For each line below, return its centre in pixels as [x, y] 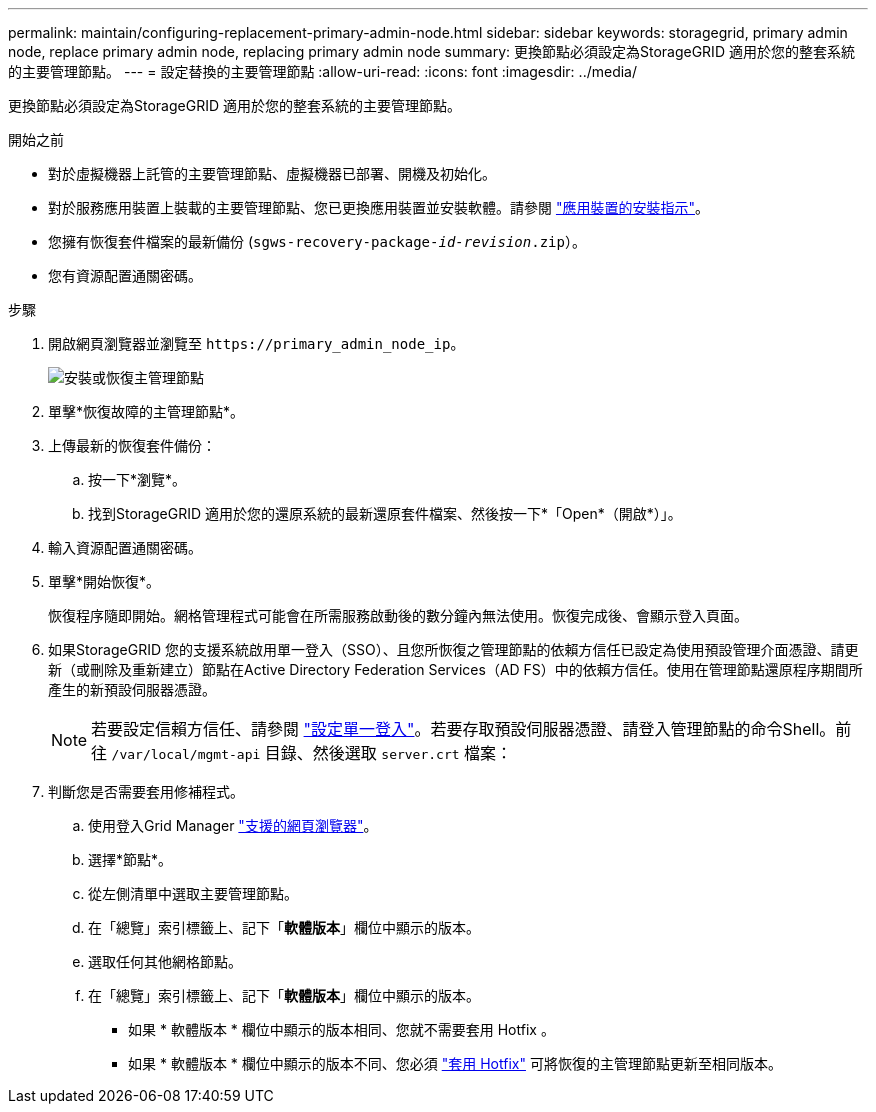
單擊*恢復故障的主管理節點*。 [146, 411]
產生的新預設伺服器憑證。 [132, 689]
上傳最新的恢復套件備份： [132, 445]
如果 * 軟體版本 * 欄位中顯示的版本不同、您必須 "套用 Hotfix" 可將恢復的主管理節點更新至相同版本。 [455, 1063]
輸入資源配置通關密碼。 [125, 547]
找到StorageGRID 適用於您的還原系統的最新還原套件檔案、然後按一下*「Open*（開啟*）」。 [385, 513]
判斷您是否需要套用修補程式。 [146, 791]
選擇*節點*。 [130, 859]
